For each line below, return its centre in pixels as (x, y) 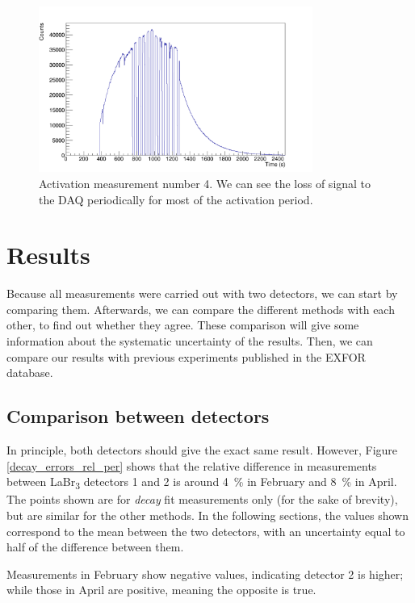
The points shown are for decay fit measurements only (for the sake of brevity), (202, 499)
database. (30, 373)
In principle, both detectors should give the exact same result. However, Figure (202, 450)
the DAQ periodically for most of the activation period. (176, 199)
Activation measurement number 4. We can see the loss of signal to (205, 183)
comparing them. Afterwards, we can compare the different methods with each (201, 309)
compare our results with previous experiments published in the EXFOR (186, 356)
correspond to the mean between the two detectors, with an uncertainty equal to (206, 531)
